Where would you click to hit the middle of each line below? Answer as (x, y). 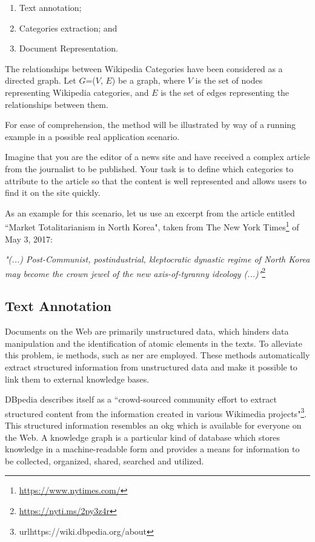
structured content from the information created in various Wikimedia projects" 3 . (156, 412)
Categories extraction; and (68, 28)
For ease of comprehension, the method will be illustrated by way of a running (151, 125)
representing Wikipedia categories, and (77, 92)
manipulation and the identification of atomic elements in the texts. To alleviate (154, 343)
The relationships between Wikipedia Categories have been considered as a (144, 68)
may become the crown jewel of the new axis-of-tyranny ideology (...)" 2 (135, 272)
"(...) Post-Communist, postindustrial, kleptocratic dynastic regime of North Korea (157, 259)
